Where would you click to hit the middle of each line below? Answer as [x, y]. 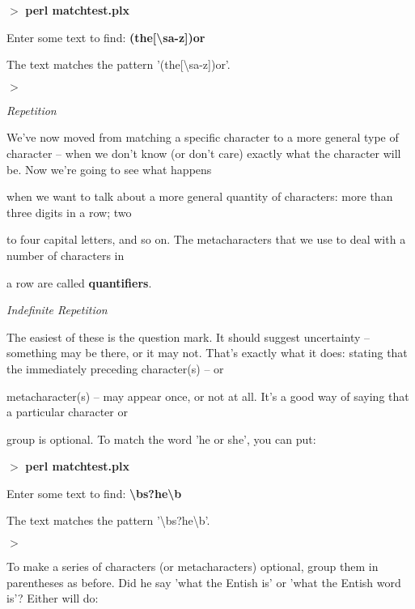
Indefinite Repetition [57, 310]
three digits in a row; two [69, 212]
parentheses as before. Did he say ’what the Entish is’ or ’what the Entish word [204, 582]
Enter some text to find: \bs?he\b [94, 493]
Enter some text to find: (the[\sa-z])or [106, 37]
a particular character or [67, 412]
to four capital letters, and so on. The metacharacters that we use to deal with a [206, 239]
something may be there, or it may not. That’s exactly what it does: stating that [207, 353]
